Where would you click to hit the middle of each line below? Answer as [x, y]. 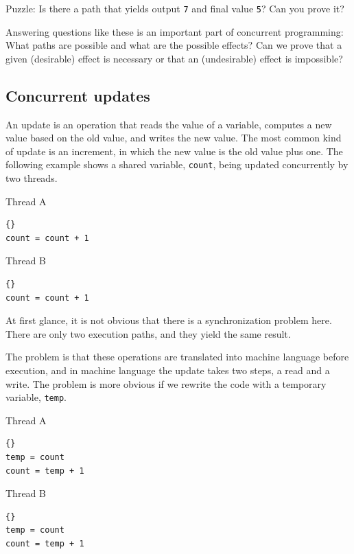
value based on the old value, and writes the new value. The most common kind [174, 138]
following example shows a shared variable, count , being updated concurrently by [177, 164]
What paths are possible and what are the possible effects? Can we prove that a [174, 45]
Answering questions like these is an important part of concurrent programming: [175, 31]
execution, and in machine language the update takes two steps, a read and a [168, 370]
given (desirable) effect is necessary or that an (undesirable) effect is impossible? [174, 58]
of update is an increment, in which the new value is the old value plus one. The [174, 151]
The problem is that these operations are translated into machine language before [177, 357]
